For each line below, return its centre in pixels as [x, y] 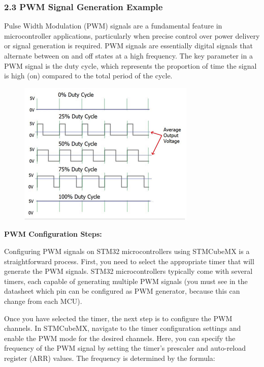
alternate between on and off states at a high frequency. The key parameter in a [128, 55]
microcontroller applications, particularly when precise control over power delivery [132, 35]
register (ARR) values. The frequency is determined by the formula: [110, 358]
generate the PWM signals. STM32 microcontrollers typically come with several [128, 271]
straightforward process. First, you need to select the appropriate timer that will [129, 261]
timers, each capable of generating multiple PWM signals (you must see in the [126, 281]
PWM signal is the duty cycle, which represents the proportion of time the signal [130, 65]
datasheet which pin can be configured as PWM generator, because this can [122, 291]
